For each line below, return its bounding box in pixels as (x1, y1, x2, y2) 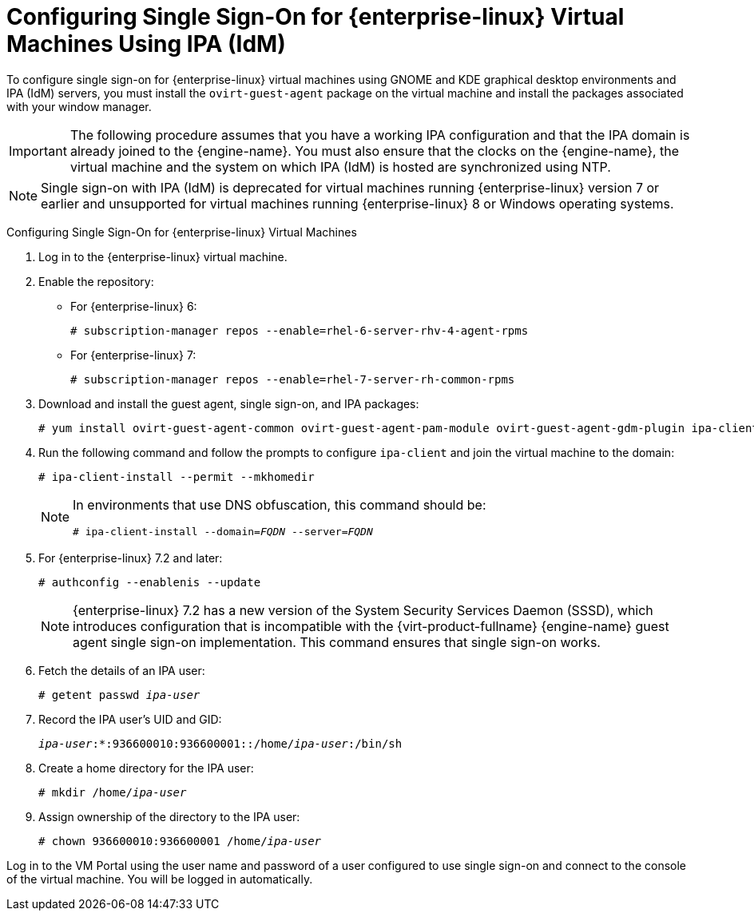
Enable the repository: (38, 274, 154, 288)
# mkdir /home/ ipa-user (38, 785, 187, 799)
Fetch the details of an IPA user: (38, 663, 205, 677)
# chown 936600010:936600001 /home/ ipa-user (38, 834, 322, 848)
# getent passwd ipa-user (38, 688, 200, 701)
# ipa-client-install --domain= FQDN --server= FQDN (73, 525, 373, 538)
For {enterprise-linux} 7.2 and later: (38, 550, 223, 565)
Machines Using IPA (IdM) (6, 30, 286, 58)
